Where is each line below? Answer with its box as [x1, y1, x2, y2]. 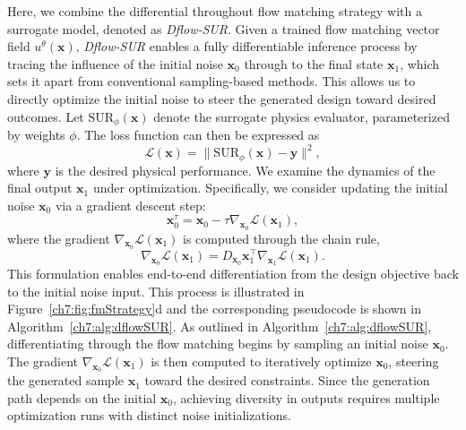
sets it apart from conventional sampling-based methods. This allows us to [7, 72, 416, 90]
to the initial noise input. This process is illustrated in [7, 281, 305, 300]
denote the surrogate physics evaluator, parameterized [153, 107, 450, 125]
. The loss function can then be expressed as [76, 125, 320, 144]
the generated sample [7, 371, 124, 390]
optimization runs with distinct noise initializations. [7, 406, 291, 425]
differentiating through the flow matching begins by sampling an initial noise [7, 334, 428, 353]
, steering [388, 352, 439, 370]
